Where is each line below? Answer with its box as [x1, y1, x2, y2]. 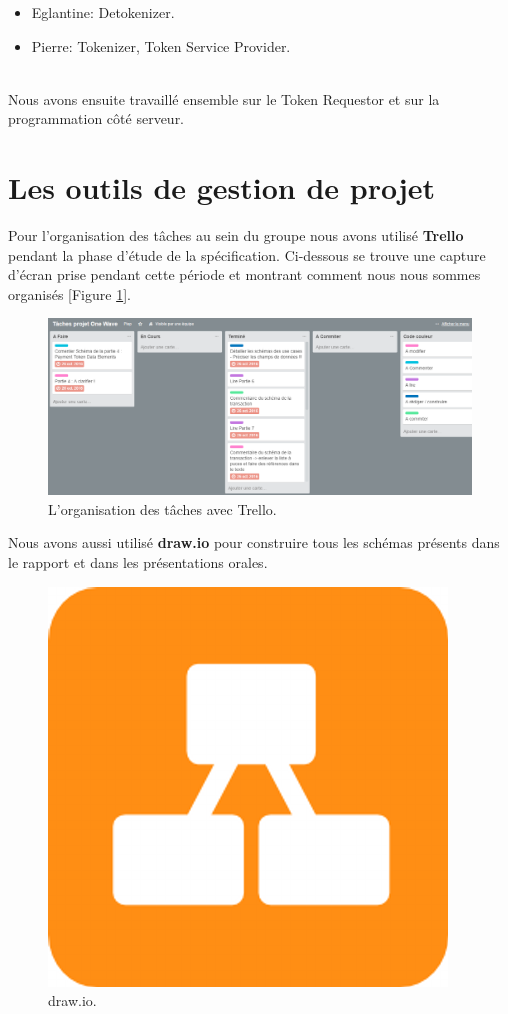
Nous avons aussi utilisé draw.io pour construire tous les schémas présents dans [8, 532, 500, 553]
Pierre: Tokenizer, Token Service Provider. [31, 35, 291, 56]
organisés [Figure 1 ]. [8, 283, 131, 304]
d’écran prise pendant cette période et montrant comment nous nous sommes [8, 264, 481, 285]
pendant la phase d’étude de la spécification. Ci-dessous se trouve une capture [8, 244, 486, 265]
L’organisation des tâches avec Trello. [48, 498, 277, 519]
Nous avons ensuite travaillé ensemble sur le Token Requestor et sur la [8, 88, 440, 109]
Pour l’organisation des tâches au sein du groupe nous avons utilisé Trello [8, 225, 464, 246]
